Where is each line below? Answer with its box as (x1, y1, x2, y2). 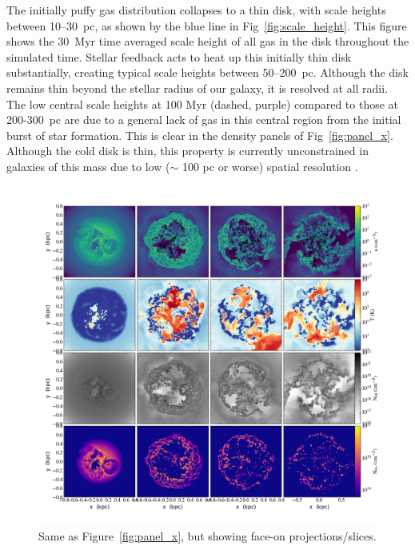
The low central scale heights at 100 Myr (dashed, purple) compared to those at (6, 95, 399, 112)
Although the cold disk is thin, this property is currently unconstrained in (6, 142, 369, 159)
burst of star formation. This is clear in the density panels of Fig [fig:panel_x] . (6, 126, 393, 143)
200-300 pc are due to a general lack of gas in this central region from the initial (6, 111, 401, 128)
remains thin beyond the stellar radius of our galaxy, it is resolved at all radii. (6, 79, 389, 96)
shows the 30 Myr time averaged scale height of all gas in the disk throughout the (6, 33, 409, 50)
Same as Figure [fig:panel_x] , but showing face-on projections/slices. (38, 528, 377, 544)
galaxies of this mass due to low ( (6, 157, 170, 174)
